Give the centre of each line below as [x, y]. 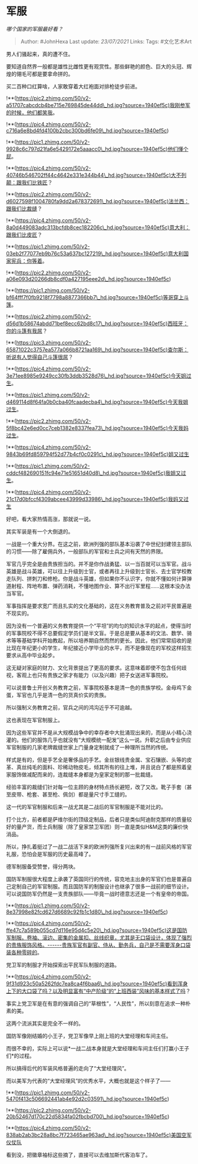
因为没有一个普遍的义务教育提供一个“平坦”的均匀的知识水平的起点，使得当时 [99, 626]
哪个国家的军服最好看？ [34, 29]
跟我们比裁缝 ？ [24, 209]
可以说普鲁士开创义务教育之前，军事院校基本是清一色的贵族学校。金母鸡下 [96, 687]
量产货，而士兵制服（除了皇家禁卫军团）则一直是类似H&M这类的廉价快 [102, 826]
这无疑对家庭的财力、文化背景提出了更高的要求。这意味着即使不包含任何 [94, 667]
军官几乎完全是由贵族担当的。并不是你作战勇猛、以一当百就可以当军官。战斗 [99, 564]
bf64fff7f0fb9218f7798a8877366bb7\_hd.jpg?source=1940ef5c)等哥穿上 [95, 297]
